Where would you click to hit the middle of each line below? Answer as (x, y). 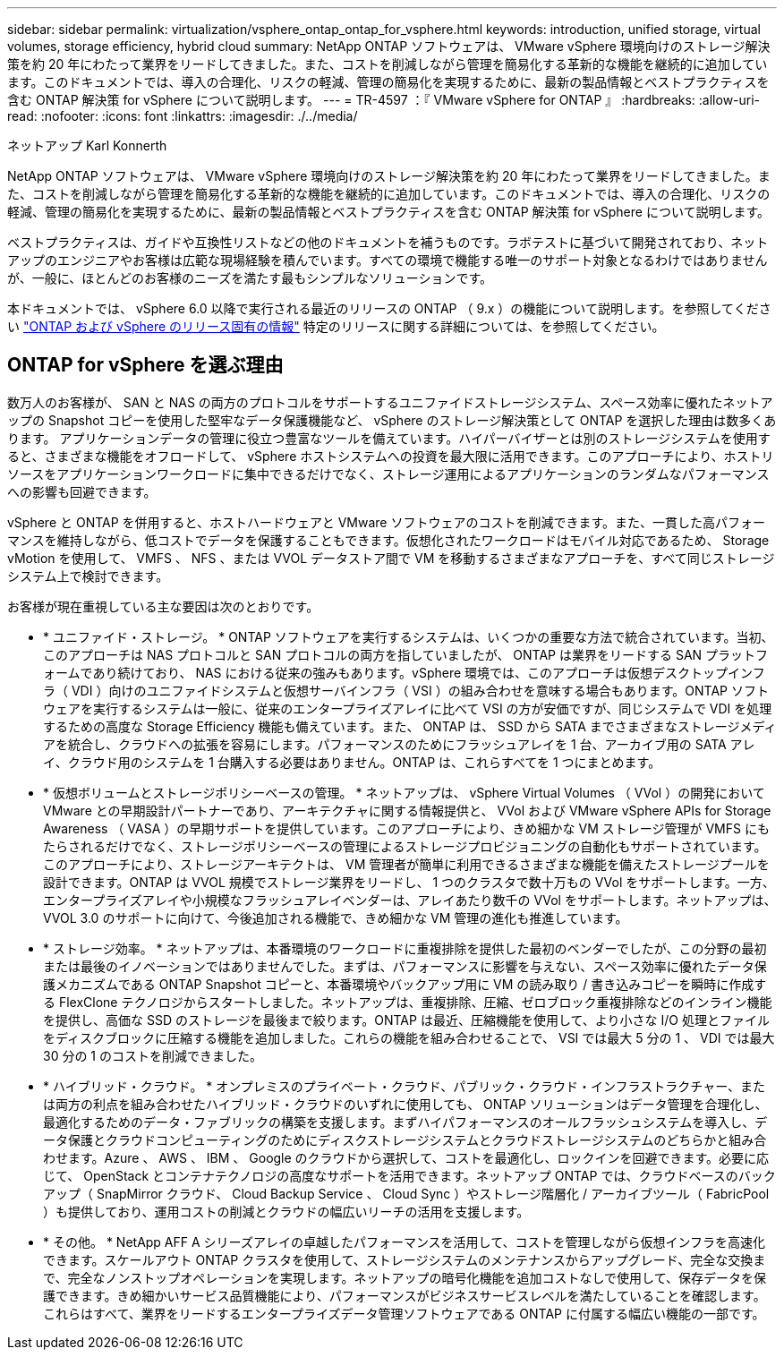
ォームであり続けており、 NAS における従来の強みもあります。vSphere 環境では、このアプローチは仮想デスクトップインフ (404, 672)
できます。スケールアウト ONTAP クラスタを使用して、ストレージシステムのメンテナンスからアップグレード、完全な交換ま (405, 1259)
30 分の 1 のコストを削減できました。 (153, 1055)
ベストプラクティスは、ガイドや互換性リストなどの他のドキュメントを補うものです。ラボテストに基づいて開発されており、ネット (388, 242)
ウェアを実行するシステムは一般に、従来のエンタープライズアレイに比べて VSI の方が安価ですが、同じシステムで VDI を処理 (408, 708)
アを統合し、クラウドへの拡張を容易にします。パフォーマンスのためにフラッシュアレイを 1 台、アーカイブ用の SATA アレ (399, 744)
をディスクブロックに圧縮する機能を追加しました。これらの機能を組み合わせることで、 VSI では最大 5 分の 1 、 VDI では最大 (409, 1037)
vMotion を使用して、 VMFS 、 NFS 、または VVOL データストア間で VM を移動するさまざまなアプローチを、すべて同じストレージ (391, 558)
